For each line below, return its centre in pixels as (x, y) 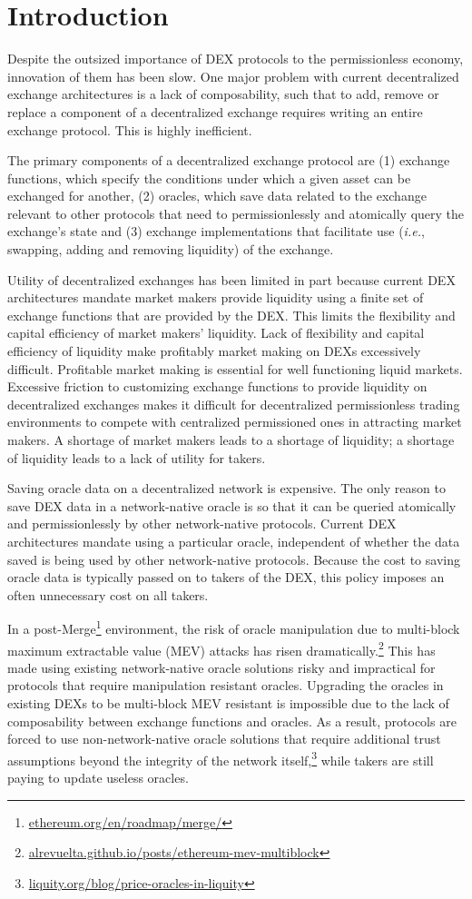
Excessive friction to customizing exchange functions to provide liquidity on (217, 386)
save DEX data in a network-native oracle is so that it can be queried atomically (232, 505)
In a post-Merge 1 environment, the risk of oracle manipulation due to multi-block (234, 627)
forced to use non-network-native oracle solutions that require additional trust (224, 739)
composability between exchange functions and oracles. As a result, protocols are (232, 721)
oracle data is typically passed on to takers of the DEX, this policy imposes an (226, 577)
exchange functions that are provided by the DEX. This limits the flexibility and (231, 315)
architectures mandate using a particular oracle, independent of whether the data (234, 541)
